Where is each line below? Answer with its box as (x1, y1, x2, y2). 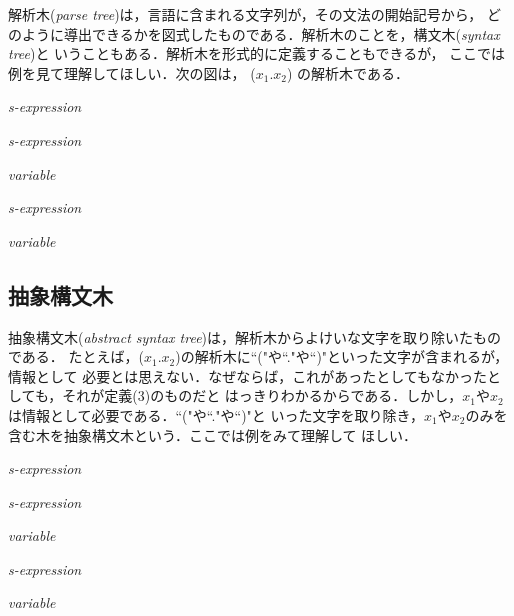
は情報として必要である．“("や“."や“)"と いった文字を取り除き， (8, 404, 425, 425)
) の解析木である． (287, 62, 409, 83)
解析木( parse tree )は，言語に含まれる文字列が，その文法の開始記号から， (8, 4, 483, 24)
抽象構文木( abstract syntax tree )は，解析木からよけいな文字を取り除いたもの (8, 326, 502, 347)
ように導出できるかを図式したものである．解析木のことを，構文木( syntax (21, 23, 500, 44)
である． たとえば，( (8, 346, 144, 367)
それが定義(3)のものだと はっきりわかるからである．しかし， (62, 385, 463, 406)
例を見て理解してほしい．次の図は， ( (8, 62, 256, 83)
